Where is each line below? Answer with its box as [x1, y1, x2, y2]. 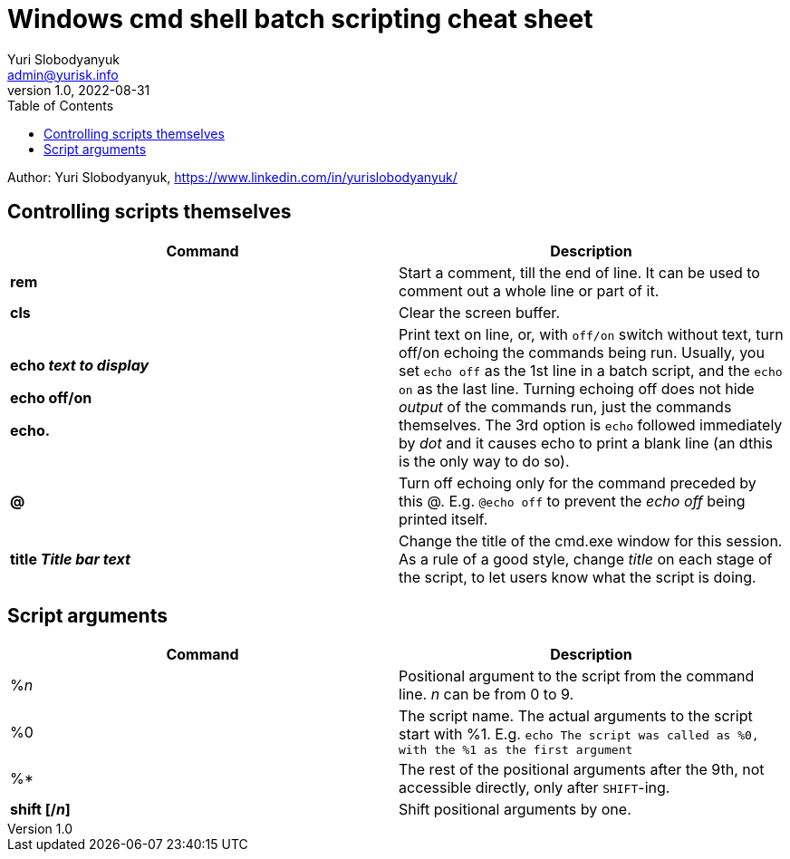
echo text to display [10, 355, 149, 374]
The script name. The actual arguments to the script [399, 707, 753, 726]
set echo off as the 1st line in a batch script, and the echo [399, 361, 783, 380]
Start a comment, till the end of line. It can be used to [399, 263, 760, 282]
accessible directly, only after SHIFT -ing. [399, 778, 670, 797]
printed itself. [399, 509, 488, 528]
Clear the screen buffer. [399, 303, 560, 322]
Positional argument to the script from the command [399, 667, 755, 686]
